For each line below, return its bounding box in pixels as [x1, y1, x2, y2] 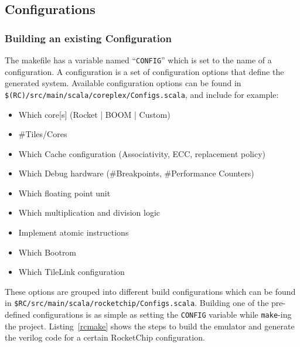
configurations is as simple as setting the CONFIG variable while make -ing [33, 308, 292, 321]
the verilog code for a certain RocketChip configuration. [5, 331, 205, 343]
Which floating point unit [18, 186, 111, 199]
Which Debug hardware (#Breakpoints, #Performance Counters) [18, 167, 254, 179]
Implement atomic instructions [18, 226, 129, 239]
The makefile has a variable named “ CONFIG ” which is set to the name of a [5, 54, 272, 66]
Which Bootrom [18, 246, 77, 258]
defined [5, 308, 30, 321]
